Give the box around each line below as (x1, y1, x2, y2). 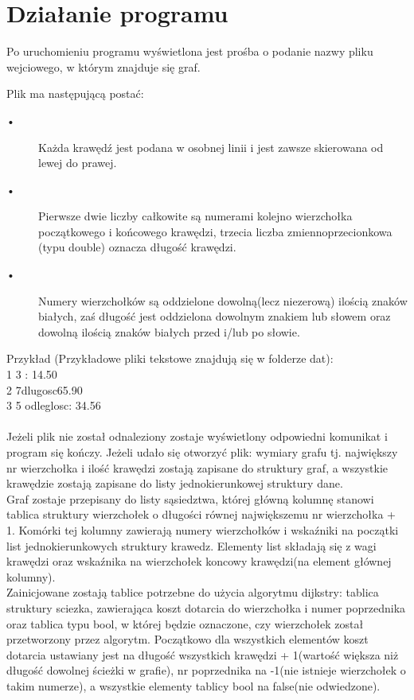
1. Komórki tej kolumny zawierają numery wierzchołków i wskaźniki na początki (6, 521, 399, 538)
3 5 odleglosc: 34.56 (6, 397, 101, 414)
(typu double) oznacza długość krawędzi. (38, 239, 236, 255)
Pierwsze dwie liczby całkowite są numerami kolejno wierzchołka (38, 208, 353, 224)
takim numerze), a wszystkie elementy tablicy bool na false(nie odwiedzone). (6, 677, 381, 694)
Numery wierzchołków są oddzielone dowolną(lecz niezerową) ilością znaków (38, 292, 408, 309)
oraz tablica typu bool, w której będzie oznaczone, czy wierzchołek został (6, 615, 364, 632)
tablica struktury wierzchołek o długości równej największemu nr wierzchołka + (6, 506, 396, 523)
